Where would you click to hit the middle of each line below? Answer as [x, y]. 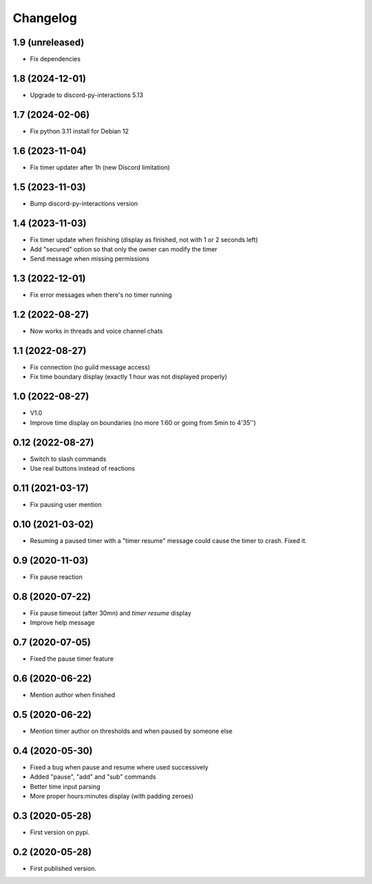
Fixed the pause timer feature [72, 659]
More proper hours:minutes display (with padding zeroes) [112, 796]
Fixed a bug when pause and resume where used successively [119, 767]
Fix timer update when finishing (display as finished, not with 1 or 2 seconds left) [144, 239]
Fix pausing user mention [66, 504]
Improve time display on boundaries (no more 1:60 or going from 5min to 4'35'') [143, 422]
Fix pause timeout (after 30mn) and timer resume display [111, 613]
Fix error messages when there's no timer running [101, 295]
